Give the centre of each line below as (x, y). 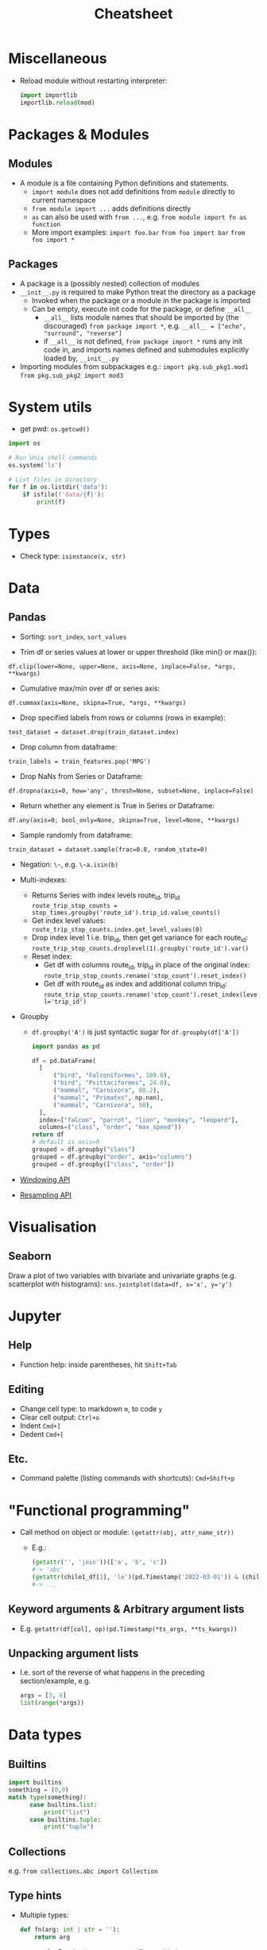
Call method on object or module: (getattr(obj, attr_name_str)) (127, 1532)
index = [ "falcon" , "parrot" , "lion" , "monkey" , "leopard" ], (138, 1120)
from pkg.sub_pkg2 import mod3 (72, 376)
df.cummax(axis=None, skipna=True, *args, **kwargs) (97, 703)
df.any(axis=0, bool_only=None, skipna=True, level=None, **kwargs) (124, 820)
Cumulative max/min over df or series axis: (90, 688)
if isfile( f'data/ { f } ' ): (64, 494)
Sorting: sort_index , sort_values (73, 636)
